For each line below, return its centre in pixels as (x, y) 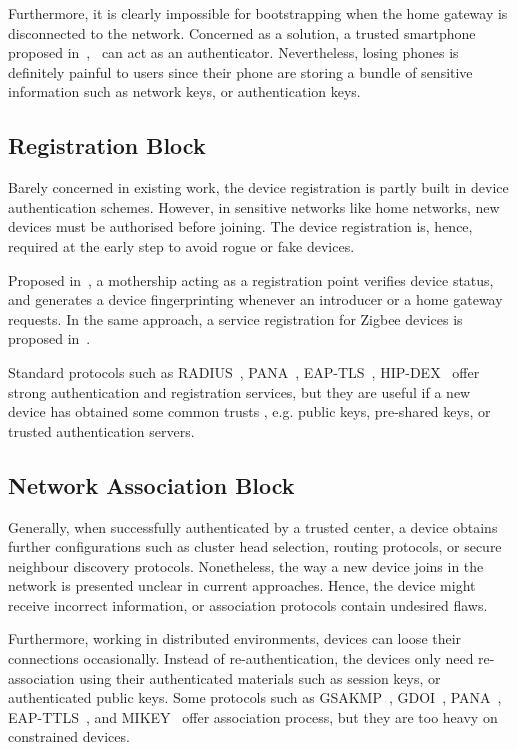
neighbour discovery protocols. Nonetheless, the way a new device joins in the (246, 565)
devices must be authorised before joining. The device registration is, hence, (240, 226)
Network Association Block (151, 484)
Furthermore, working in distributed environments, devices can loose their (235, 638)
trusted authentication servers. (101, 430)
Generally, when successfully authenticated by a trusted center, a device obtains (253, 526)
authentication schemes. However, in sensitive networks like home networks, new (254, 206)
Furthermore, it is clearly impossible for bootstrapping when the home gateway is (258, 13)
